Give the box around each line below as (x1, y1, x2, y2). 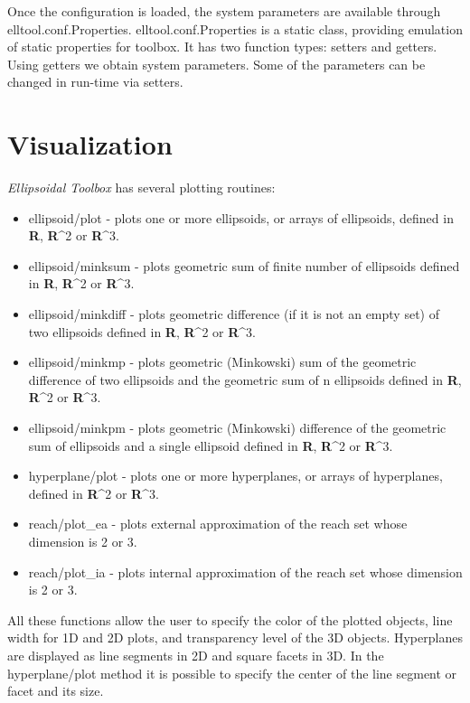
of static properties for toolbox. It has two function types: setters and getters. (7, 37, 437, 56)
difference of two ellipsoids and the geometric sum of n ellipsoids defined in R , (28, 370, 462, 389)
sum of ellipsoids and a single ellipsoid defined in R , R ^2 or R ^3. (28, 436, 393, 455)
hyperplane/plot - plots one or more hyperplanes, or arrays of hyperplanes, (28, 466, 443, 485)
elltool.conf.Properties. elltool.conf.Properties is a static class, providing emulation (7, 19, 463, 38)
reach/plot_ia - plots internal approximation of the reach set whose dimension (28, 562, 463, 581)
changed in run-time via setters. (7, 72, 183, 91)
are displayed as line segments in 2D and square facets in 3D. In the (7, 645, 384, 664)
